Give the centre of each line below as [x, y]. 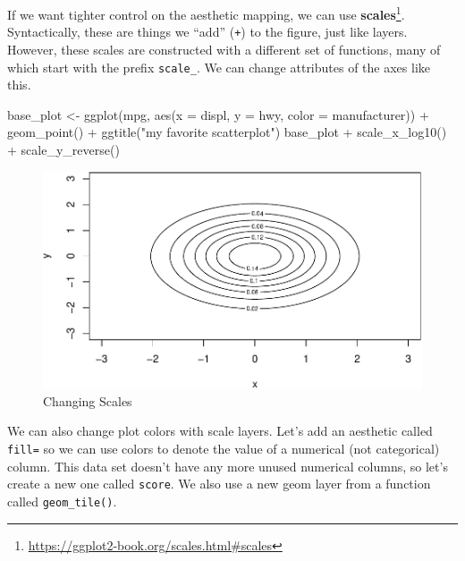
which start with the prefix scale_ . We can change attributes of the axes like [219, 67]
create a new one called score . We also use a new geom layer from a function [219, 484]
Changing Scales [88, 400]
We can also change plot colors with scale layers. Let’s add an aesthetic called [220, 431]
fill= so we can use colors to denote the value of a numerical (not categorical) [224, 449]
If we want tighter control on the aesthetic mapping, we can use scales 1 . [206, 13]
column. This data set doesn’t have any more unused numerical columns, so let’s [228, 466]
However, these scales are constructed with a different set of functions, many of [224, 49]
